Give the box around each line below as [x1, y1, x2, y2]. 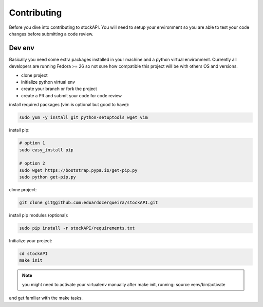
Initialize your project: [9, 238, 53, 244]
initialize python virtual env [21, 79, 75, 85]
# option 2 [19, 161, 45, 166]
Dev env [9, 44, 35, 52]
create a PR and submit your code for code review [21, 92, 122, 98]
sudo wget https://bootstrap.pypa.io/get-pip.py [19, 167, 138, 173]
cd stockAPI [19, 251, 48, 256]
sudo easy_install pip [19, 147, 74, 153]
